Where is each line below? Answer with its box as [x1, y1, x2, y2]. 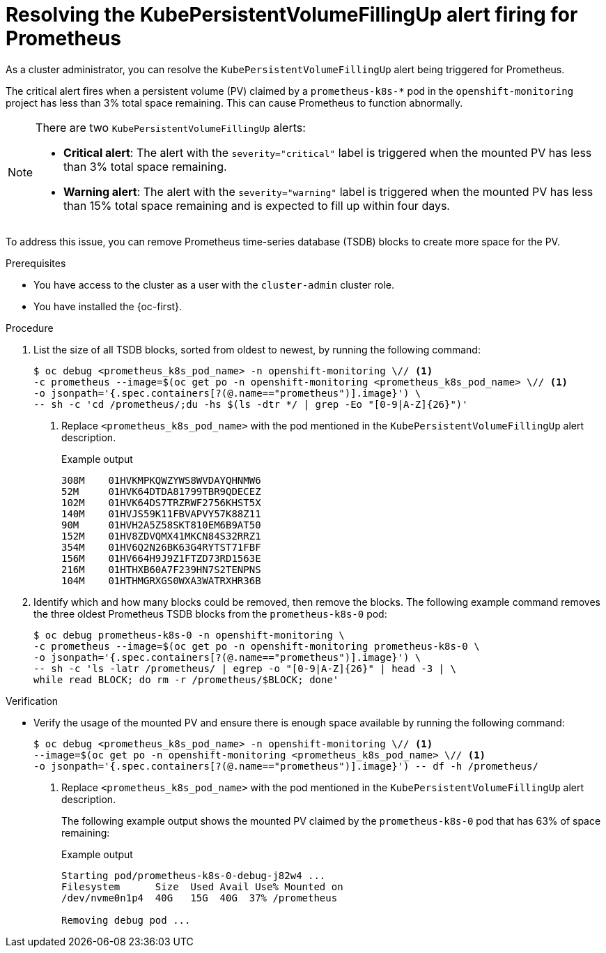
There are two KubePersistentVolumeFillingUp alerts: [36, 120, 306, 135]
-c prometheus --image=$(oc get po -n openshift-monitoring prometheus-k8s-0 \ [33, 640, 480, 652]
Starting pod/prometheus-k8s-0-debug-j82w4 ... [61, 869, 326, 881]
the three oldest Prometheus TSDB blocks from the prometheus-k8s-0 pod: [33, 607, 387, 620]
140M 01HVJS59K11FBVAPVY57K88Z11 [61, 508, 261, 519]
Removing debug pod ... [61, 914, 191, 926]
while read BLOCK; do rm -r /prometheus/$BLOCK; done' [33, 673, 339, 685]
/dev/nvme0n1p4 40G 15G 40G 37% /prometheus [61, 892, 338, 904]
